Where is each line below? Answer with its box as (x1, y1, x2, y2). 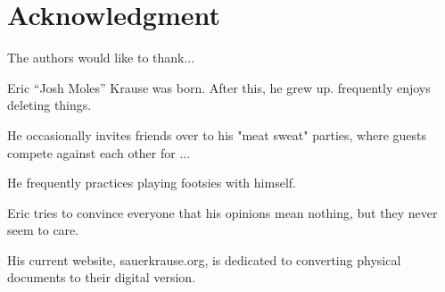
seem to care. (7, 221, 79, 239)
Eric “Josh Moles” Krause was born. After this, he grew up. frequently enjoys (7, 78, 431, 96)
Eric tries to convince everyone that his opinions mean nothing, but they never (7, 203, 438, 221)
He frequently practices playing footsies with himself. (7, 173, 296, 192)
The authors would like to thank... (7, 48, 195, 67)
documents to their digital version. (7, 268, 196, 287)
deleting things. (7, 96, 92, 114)
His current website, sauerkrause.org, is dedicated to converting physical (7, 250, 401, 269)
